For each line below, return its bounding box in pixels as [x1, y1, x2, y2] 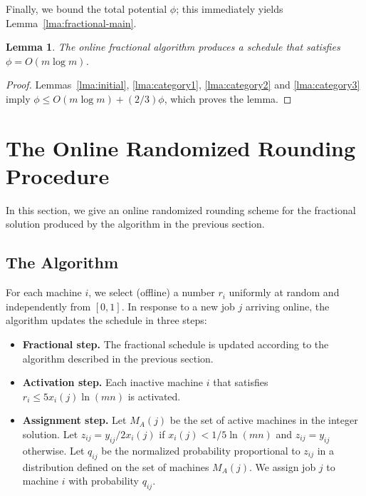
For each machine [6, 285, 82, 300]
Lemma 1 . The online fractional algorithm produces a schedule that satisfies [6, 39, 340, 54]
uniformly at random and [229, 285, 340, 300]
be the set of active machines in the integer [169, 413, 358, 427]
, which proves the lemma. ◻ [164, 91, 292, 106]
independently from [6, 298, 91, 313]
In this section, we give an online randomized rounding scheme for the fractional [6, 202, 356, 217]
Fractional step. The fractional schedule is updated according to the [22, 337, 329, 352]
